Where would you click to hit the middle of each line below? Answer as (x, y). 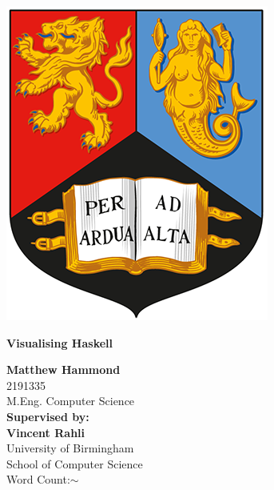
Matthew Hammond (64, 370)
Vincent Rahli (46, 432)
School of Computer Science (75, 463)
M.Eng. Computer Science (71, 401)
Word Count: (38, 479)
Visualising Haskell (60, 342)
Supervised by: (48, 416)
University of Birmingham (70, 448)
